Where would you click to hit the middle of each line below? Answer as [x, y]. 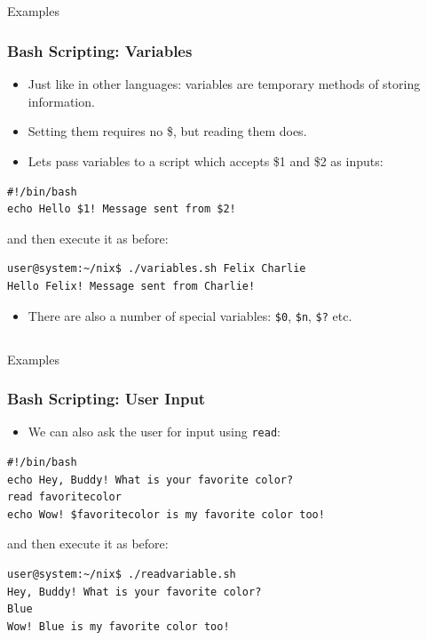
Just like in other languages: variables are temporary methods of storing [224, 84]
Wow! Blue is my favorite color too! [119, 626]
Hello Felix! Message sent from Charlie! [131, 286]
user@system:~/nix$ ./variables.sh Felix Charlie [157, 269]
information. [61, 101]
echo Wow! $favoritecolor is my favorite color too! [166, 514]
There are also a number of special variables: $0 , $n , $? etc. [190, 315]
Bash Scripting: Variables [100, 50]
